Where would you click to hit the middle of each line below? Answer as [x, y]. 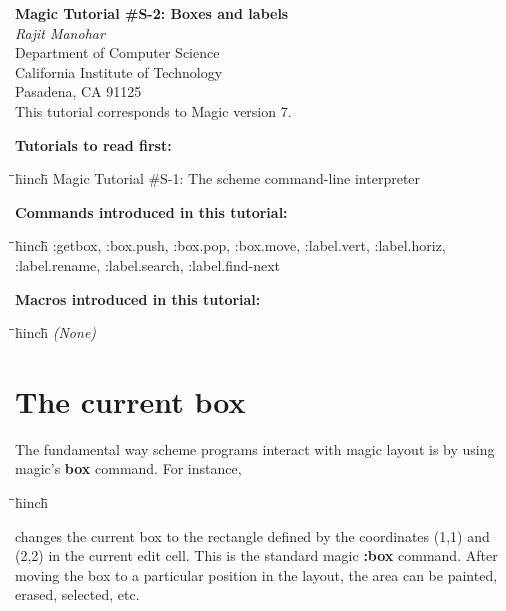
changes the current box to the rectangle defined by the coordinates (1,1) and [252, 535]
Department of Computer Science [117, 52]
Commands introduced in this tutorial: [151, 211]
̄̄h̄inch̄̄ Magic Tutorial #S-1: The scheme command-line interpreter [218, 178]
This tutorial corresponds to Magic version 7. [153, 110]
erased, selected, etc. [77, 594]
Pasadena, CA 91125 [78, 91]
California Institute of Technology [119, 71]
